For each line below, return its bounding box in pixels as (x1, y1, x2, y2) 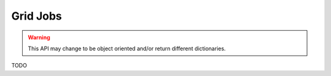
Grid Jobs (11, 9, 63, 23)
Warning (28, 34, 50, 41)
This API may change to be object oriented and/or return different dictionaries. (28, 45, 226, 52)
